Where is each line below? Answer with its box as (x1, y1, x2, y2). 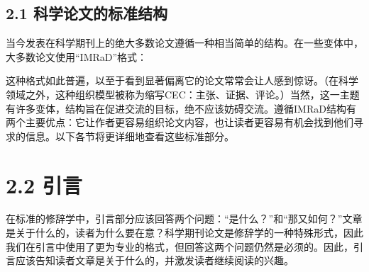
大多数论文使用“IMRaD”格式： (6, 49, 148, 64)
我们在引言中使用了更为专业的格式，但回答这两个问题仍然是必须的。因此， (6, 239, 353, 254)
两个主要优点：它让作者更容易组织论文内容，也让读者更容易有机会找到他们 (6, 115, 353, 130)
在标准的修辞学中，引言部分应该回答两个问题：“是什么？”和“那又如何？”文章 (6, 211, 363, 226)
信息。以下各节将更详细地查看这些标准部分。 (25, 128, 234, 143)
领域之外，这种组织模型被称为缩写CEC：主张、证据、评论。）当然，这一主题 (6, 86, 360, 101)
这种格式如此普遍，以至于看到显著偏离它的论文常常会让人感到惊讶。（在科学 (6, 73, 358, 88)
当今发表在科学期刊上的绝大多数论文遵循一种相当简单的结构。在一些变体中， (6, 35, 363, 50)
